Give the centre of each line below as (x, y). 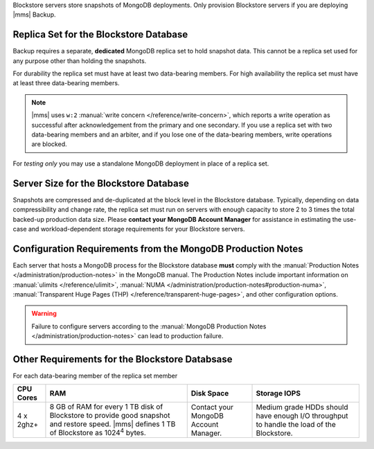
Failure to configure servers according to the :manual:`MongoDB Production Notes (149, 326)
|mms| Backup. (34, 15)
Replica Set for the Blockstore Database (100, 35)
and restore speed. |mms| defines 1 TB (113, 424)
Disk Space (210, 394)
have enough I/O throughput (302, 416)
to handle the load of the (296, 424)
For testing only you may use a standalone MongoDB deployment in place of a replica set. (141, 164)
